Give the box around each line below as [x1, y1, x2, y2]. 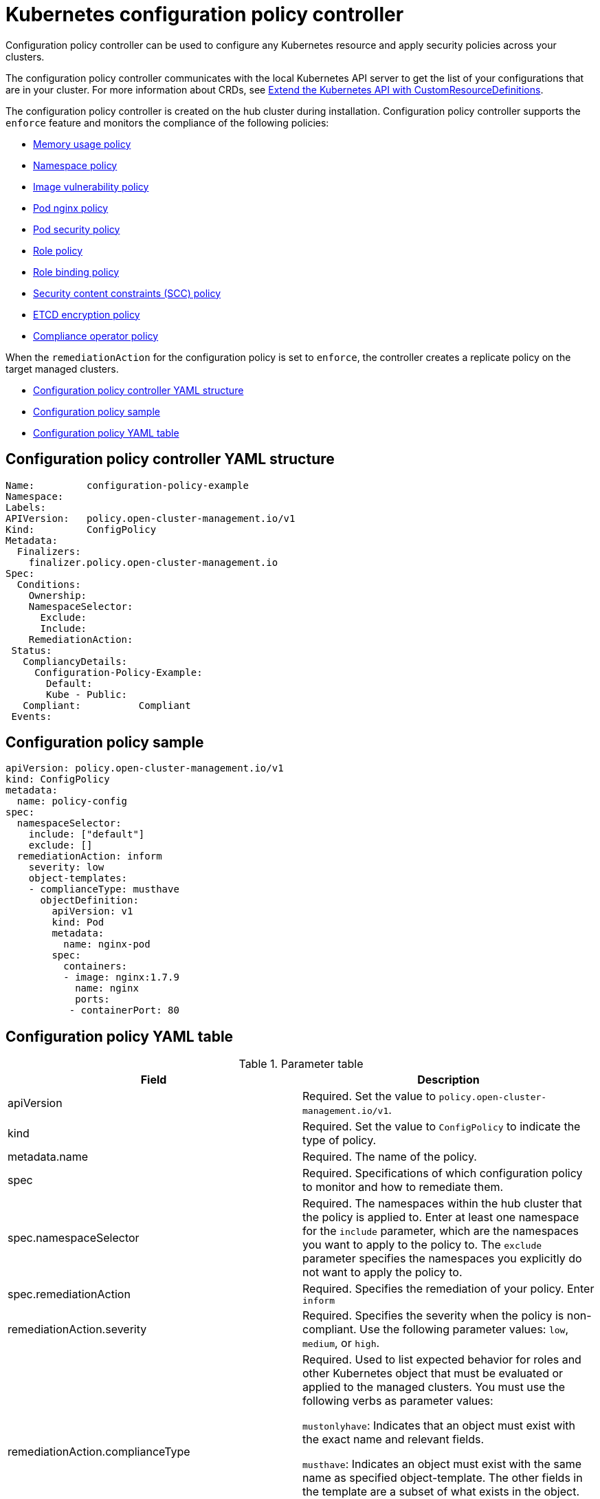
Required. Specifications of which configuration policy [302, 1166, 583, 1181]
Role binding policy [33, 265, 120, 278]
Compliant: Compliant [23, 699, 191, 711]
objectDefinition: [40, 895, 139, 906]
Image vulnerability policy [33, 180, 149, 193]
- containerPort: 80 [69, 1005, 179, 1016]
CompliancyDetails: [23, 655, 128, 667]
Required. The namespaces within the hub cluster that [302, 1196, 582, 1211]
